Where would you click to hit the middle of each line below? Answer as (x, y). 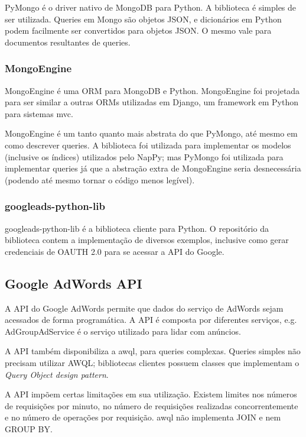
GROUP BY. (29, 428)
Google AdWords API (74, 283)
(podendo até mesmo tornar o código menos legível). (100, 179)
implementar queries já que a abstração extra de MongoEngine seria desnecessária (153, 168)
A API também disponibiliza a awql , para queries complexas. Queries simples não (153, 351)
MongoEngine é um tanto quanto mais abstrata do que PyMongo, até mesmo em (151, 133)
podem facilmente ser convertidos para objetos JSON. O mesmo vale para (138, 30)
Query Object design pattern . (57, 374)
